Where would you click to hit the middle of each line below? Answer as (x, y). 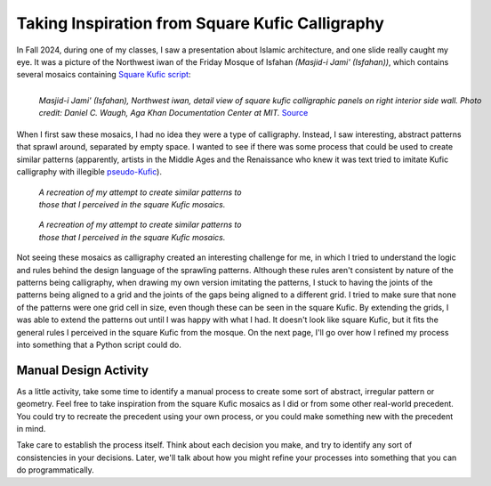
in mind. (31, 429)
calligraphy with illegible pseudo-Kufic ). (89, 172)
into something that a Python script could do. (99, 344)
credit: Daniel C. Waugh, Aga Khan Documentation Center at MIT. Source (173, 112)
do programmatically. (56, 470)
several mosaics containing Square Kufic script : (104, 75)
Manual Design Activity (83, 370)
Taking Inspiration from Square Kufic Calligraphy (200, 23)
